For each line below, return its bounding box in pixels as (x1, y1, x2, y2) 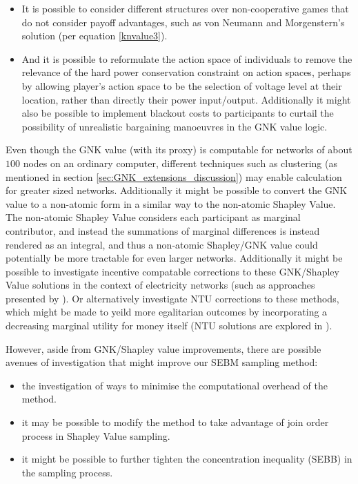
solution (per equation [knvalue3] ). (21, 28, 168, 43)
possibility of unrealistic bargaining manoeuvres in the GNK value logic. (21, 119, 328, 133)
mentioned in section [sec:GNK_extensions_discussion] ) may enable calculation (6, 169, 342, 184)
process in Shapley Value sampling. (21, 428, 170, 443)
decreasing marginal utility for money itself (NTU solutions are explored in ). (6, 318, 332, 333)
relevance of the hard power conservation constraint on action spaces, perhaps (21, 65, 351, 79)
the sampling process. (21, 465, 113, 479)
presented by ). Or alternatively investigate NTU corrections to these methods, (6, 291, 339, 305)
